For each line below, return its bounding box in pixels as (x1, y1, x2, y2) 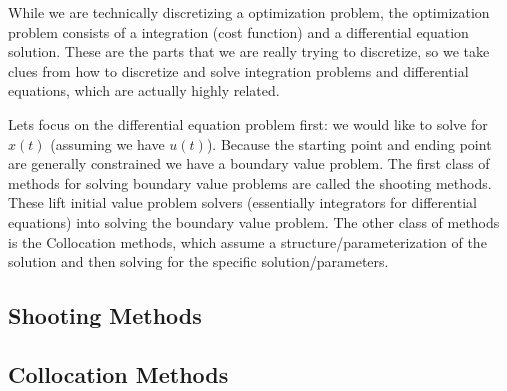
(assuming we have (50, 133, 165, 154)
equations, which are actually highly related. (8, 80, 280, 101)
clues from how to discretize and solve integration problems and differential (8, 60, 469, 81)
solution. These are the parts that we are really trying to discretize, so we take (8, 41, 490, 62)
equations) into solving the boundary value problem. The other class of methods (8, 211, 500, 232)
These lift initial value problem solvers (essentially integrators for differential (8, 192, 477, 213)
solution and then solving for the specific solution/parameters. (8, 251, 389, 272)
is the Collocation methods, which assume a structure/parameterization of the (8, 231, 487, 252)
